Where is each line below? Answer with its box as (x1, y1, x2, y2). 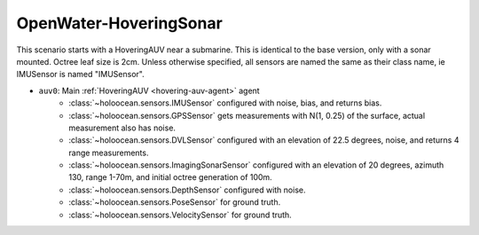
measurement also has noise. (68, 122, 177, 133)
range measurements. (68, 147, 149, 158)
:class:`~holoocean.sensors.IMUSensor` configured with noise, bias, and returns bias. (68, 98, 382, 108)
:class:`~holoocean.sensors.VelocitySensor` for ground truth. (68, 209, 292, 220)
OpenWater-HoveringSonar (16, 13, 224, 33)
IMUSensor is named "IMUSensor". (16, 69, 145, 80)
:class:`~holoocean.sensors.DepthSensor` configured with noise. (68, 184, 306, 195)
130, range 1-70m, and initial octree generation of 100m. (68, 172, 272, 183)
